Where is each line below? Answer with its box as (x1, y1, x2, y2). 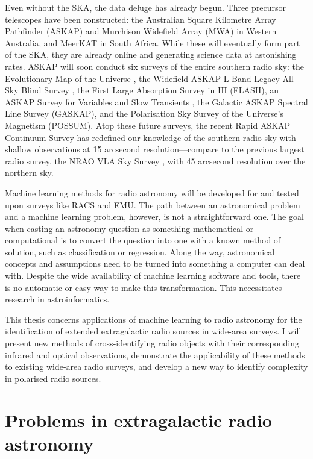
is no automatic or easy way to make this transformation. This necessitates (5, 281, 282, 293)
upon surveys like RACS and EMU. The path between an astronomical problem (5, 198, 300, 211)
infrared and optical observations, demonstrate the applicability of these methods (5, 348, 305, 361)
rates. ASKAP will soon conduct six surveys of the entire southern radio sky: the (5, 60, 304, 72)
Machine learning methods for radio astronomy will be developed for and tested (5, 186, 299, 199)
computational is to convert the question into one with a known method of (5, 234, 281, 246)
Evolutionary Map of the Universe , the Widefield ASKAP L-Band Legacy (5, 72, 280, 84)
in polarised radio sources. (5, 372, 101, 384)
